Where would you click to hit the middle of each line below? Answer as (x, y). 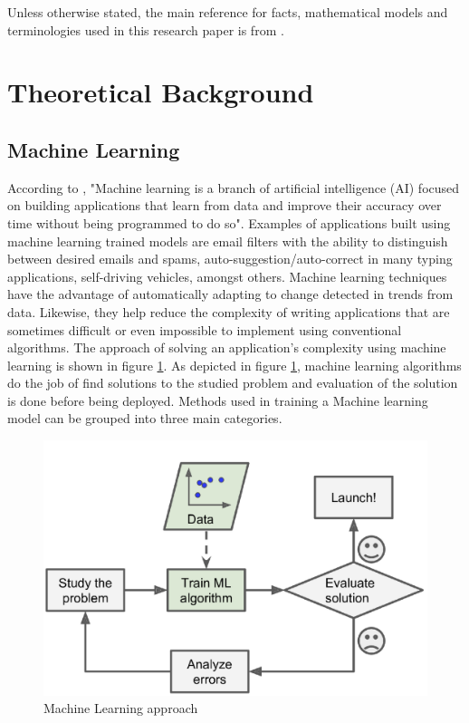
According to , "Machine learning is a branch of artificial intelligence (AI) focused (234, 187)
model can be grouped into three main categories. (145, 418)
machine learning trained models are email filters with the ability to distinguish (228, 241)
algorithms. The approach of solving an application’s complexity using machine (227, 347)
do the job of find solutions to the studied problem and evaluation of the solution (233, 383)
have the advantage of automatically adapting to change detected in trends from (230, 294)
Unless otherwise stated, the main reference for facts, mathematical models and (228, 12)
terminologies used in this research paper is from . (146, 29)
